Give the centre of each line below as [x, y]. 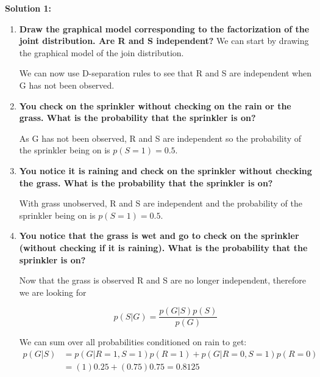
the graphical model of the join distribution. [101, 52]
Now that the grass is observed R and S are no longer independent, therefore [162, 280]
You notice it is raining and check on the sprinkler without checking [165, 170]
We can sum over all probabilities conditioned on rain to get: [133, 342]
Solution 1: [28, 8]
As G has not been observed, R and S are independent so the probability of [160, 138]
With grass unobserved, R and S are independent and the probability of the [161, 203]
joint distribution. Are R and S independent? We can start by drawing [164, 41]
